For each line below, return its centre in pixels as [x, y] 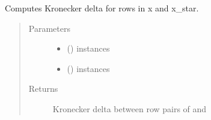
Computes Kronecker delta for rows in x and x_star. [102, 8]
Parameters [49, 28]
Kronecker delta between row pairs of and [130, 108]
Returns [43, 88]
